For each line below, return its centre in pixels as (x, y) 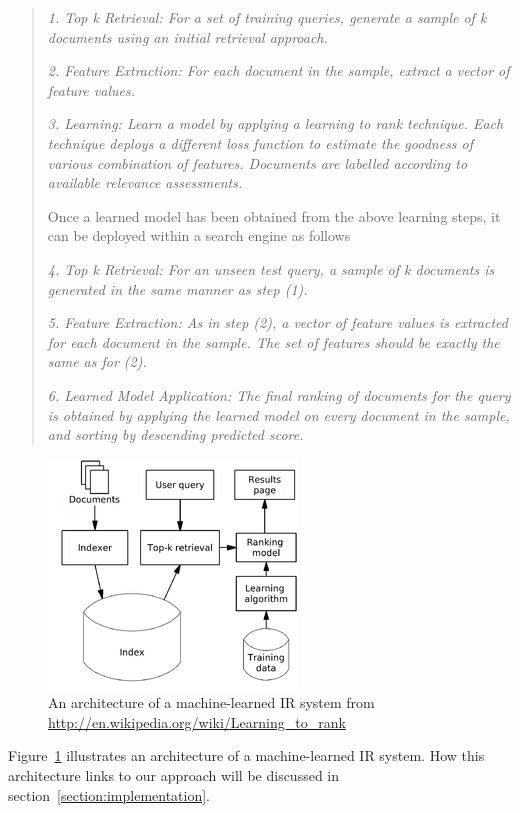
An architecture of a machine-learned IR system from (211, 702)
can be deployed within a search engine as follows (199, 235)
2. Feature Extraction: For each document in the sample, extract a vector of (278, 70)
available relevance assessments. (145, 182)
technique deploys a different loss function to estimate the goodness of (260, 142)
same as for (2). (97, 361)
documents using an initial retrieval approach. (187, 36)
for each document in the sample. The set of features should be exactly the (273, 341)
